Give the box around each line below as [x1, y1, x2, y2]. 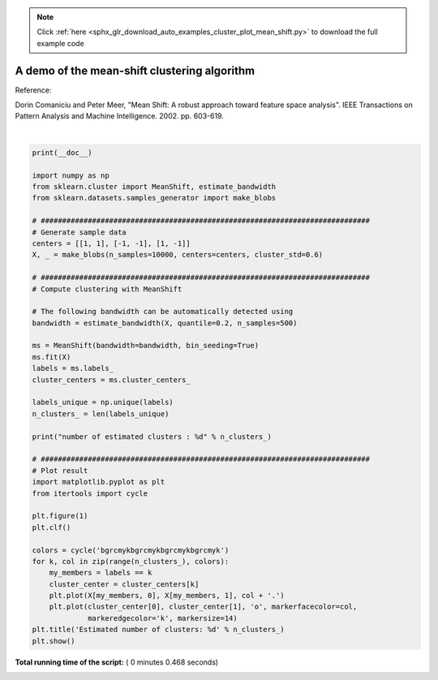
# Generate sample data [32, 227, 127, 237]
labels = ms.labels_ [32, 364, 114, 373]
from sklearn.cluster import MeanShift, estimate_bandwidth [32, 183, 277, 192]
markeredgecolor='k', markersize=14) [88, 613, 238, 622]
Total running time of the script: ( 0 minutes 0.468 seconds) [15, 657, 219, 667]
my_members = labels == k [49, 568, 152, 578]
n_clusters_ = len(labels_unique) [32, 409, 170, 418]
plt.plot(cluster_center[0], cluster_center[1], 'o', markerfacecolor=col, [49, 602, 358, 612]
